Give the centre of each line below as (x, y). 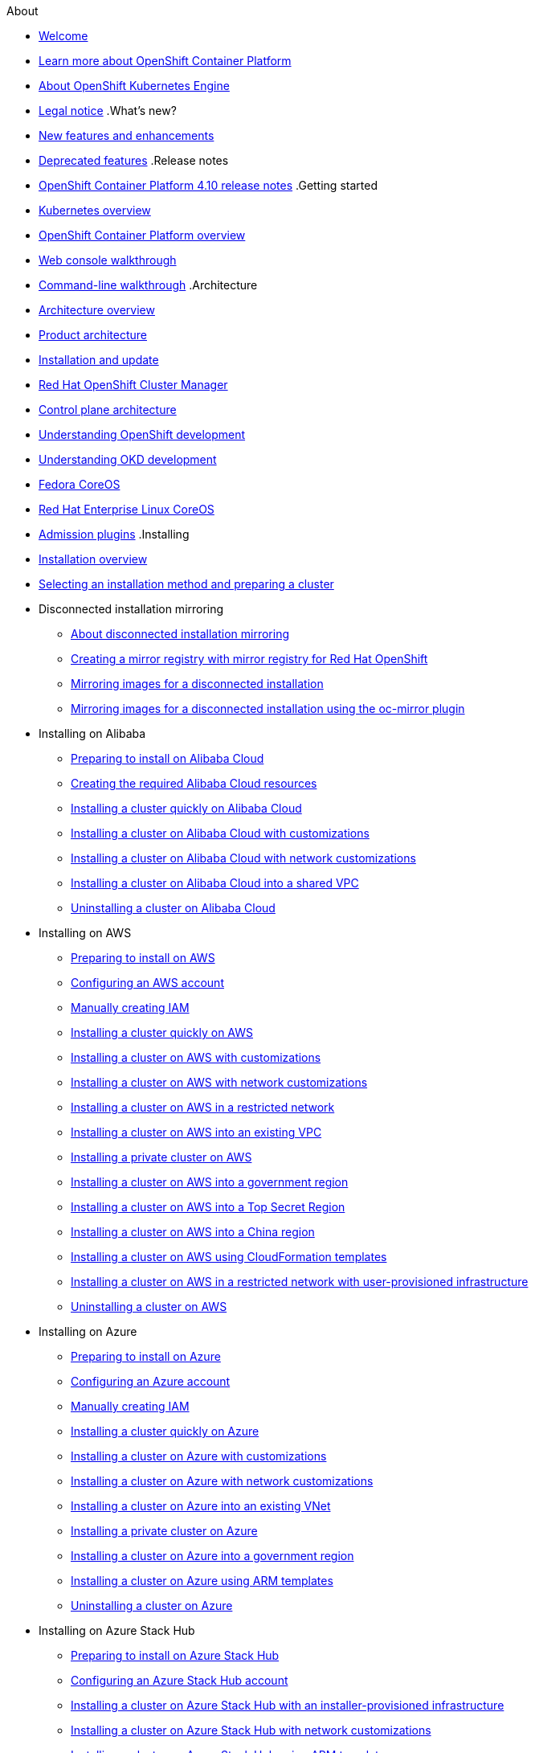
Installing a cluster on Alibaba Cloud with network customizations (243, 858)
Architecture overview (97, 310)
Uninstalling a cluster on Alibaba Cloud (173, 908)
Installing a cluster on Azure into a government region (212, 1556)
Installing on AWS (85, 933)
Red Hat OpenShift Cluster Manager (133, 385)
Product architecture (93, 335)
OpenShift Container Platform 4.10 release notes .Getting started (208, 185)
